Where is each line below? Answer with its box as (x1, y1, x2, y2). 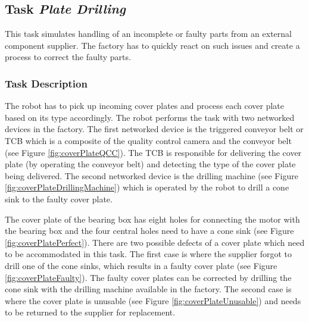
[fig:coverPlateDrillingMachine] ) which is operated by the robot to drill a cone (5, 181, 289, 193)
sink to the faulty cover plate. (5, 192, 113, 205)
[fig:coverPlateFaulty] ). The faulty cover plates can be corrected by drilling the (5, 271, 292, 283)
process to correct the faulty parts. (5, 51, 131, 63)
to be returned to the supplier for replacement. (5, 306, 176, 318)
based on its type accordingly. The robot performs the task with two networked (5, 111, 295, 123)
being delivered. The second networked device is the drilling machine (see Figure (5, 169, 298, 182)
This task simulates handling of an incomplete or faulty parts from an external (5, 27, 292, 40)
